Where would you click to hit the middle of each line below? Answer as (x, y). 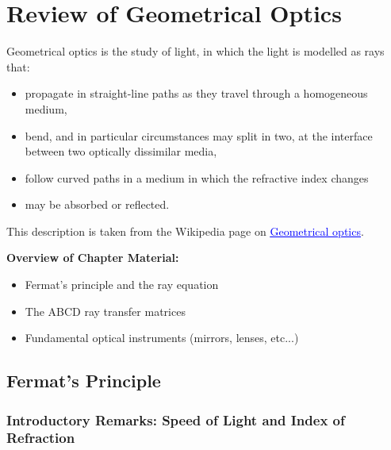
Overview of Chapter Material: (93, 258)
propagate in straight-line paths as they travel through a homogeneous (196, 93)
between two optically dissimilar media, (121, 151)
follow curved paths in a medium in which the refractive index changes (197, 177)
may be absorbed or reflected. (97, 204)
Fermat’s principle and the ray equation (122, 285)
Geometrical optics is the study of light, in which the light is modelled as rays (195, 51)
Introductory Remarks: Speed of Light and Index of (176, 419)
